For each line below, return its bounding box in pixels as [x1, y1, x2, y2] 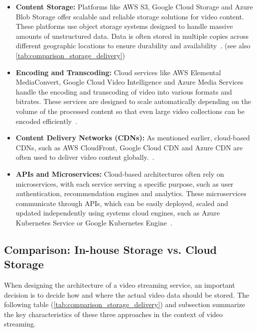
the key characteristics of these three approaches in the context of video [4, 309, 223, 319]
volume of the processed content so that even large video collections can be [15, 106, 245, 116]
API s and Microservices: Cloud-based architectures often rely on [15, 168, 224, 179]
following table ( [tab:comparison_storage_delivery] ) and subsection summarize [4, 299, 245, 310]
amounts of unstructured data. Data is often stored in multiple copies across [15, 30, 249, 41]
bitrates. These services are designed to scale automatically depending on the [15, 96, 252, 107]
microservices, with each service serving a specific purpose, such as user [15, 178, 234, 189]
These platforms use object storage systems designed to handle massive [15, 21, 233, 31]
